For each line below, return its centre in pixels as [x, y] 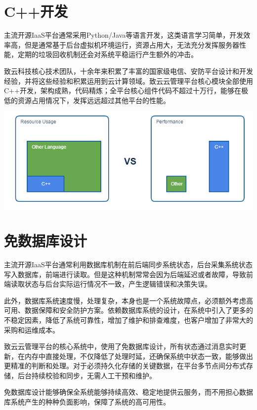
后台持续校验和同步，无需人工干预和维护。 [87, 375]
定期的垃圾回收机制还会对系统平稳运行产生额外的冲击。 [107, 54]
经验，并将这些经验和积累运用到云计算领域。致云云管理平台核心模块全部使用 [128, 81]
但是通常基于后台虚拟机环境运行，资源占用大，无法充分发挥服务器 [132, 44]
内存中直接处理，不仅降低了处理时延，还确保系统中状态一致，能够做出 [139, 356]
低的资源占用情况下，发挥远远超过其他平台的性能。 [87, 100]
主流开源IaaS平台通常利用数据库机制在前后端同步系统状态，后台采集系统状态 [128, 264]
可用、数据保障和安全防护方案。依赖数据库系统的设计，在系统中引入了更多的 [128, 310]
